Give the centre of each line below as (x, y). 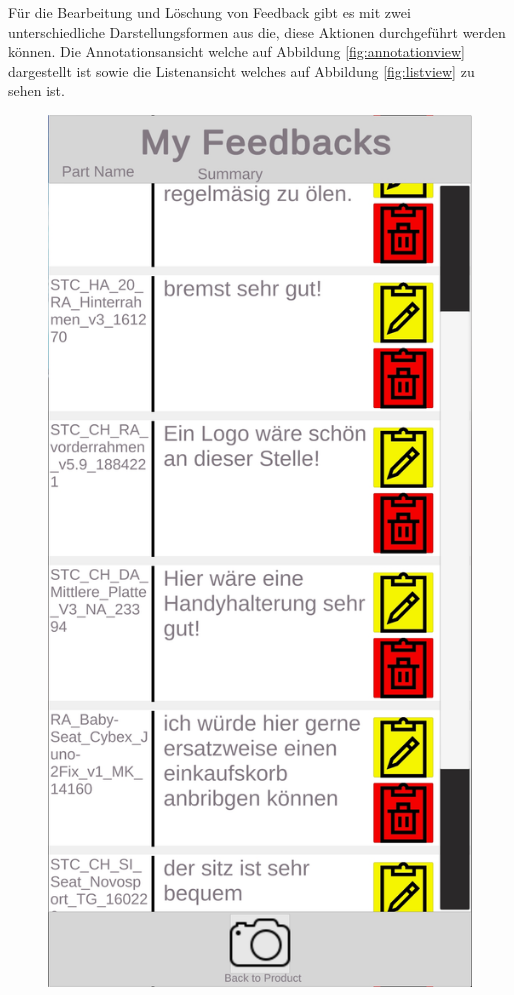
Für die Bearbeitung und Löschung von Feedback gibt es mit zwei (209, 12)
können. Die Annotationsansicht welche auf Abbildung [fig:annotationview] (236, 51)
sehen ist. (36, 90)
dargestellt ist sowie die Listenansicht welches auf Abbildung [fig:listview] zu (241, 70)
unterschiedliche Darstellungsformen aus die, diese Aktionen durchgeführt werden (257, 31)
